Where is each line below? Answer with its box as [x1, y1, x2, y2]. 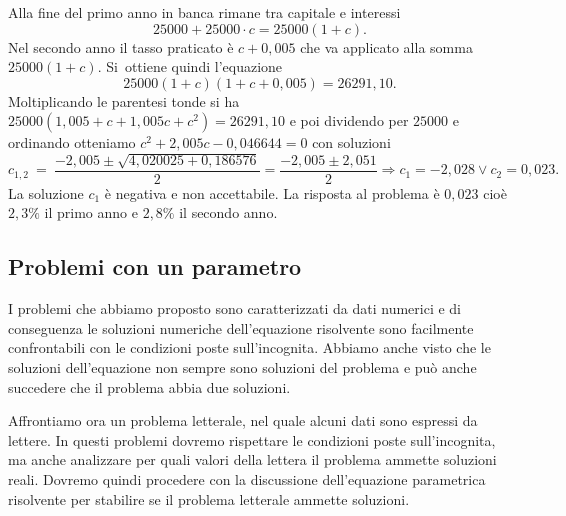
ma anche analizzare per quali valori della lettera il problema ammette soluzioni [8, 449, 497, 470]
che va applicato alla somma [300, 36, 473, 57]
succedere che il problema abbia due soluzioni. [8, 376, 291, 397]
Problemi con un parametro [8, 251, 302, 282]
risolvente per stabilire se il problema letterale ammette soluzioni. [8, 488, 410, 509]
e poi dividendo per [289, 110, 409, 131]
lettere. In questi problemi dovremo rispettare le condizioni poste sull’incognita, [8, 429, 496, 450]
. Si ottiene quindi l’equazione [97, 56, 283, 77]
